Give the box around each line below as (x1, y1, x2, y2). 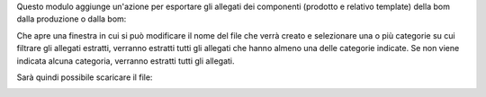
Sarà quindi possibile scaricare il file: (16, 72, 153, 83)
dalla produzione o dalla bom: (16, 13, 127, 24)
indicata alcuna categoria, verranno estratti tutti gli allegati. (16, 55, 235, 66)
